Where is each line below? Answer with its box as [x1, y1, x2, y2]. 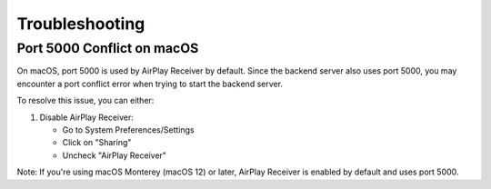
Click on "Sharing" [62, 137, 132, 148]
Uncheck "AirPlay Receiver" [62, 150, 167, 161]
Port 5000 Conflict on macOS [16, 40, 199, 56]
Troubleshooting [16, 14, 145, 34]
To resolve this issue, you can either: [16, 95, 155, 106]
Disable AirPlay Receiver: [39, 112, 134, 123]
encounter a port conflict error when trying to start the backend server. [16, 78, 284, 89]
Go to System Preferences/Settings [62, 124, 195, 135]
